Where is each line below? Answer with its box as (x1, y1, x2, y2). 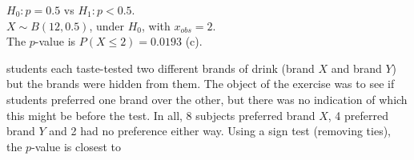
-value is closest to (31, 138, 121, 154)
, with (142, 17, 171, 34)
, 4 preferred (328, 106, 388, 123)
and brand (331, 59, 382, 76)
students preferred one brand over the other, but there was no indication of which (6, 90, 408, 107)
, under (89, 17, 125, 34)
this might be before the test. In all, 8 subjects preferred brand (6, 106, 316, 123)
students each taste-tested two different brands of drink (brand (6, 59, 315, 76)
